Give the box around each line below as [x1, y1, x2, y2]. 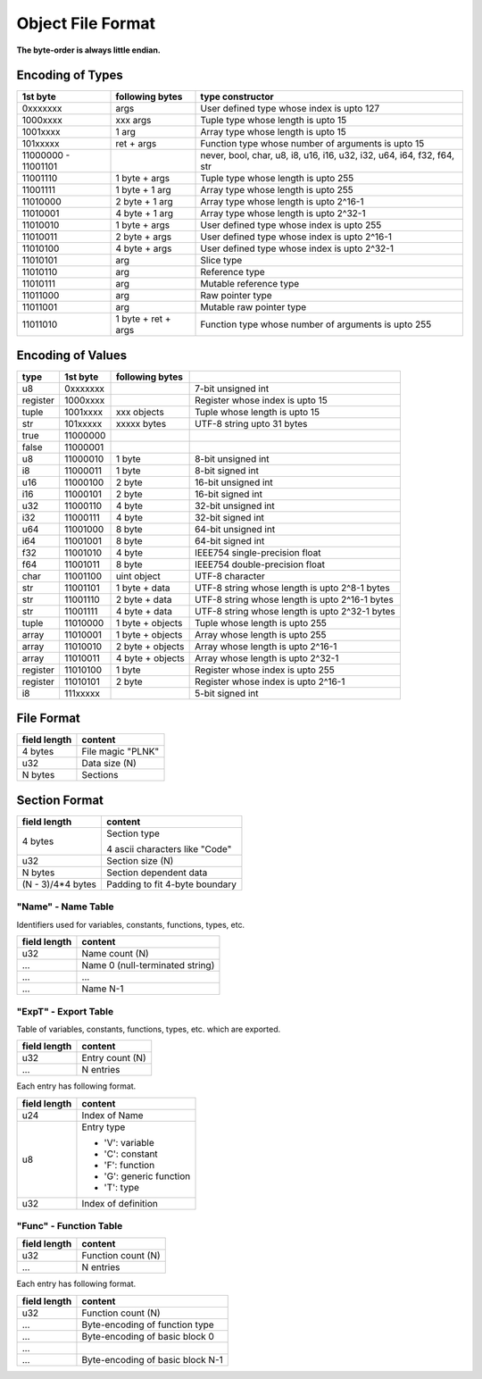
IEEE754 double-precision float [195, 558, 326, 571]
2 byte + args [115, 230, 172, 243]
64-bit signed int [195, 534, 265, 547]
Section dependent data [106, 866, 208, 879]
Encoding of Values [16, 347, 128, 363]
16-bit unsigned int [195, 476, 274, 489]
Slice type [200, 255, 243, 267]
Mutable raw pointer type [200, 301, 307, 313]
